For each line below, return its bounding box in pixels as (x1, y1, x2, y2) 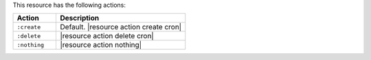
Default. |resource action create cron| (60, 22, 182, 32)
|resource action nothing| (60, 40, 142, 50)
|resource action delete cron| (60, 31, 154, 41)
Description (60, 14, 100, 23)
